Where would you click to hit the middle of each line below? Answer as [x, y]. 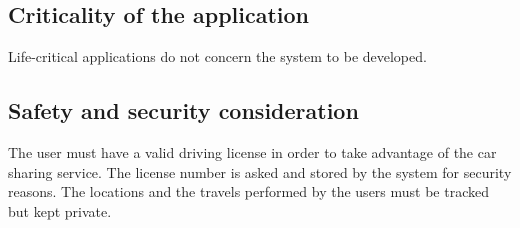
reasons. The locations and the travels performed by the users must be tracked [249, 191]
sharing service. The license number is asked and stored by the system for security [260, 171]
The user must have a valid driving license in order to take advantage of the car [252, 152]
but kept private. [60, 210]
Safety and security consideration [183, 110]
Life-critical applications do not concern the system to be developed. [217, 56]
